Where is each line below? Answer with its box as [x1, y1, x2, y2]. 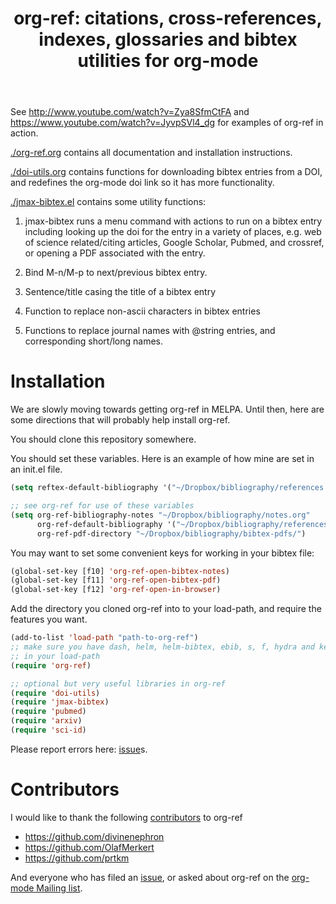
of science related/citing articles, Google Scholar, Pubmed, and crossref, [24, 237, 325, 249]
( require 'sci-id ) [10, 725, 87, 735]
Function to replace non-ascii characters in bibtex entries [24, 305, 261, 317]
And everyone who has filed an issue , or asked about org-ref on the [10, 871, 290, 883]
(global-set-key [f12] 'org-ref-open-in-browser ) [10, 585, 222, 595]
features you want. [10, 613, 88, 626]
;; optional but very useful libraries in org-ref [10, 678, 226, 689]
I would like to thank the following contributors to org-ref [10, 811, 243, 823]
